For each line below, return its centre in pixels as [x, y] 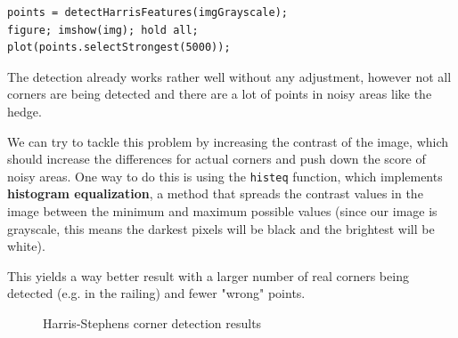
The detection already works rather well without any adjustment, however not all [229, 76]
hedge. [25, 111]
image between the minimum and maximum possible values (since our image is [222, 211]
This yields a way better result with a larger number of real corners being [208, 275]
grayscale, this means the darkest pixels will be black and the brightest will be [221, 228]
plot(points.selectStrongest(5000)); [119, 48]
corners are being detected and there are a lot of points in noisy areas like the [220, 94]
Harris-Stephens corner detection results [152, 322]
